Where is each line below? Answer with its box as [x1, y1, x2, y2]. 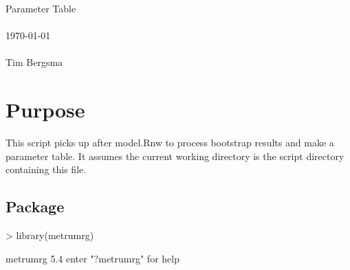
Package [6, 196, 65, 217]
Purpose [6, 95, 85, 124]
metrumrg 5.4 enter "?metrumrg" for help [6, 251, 179, 265]
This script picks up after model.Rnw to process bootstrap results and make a [6, 135, 334, 150]
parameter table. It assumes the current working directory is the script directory [6, 148, 344, 163]
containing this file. [6, 162, 87, 177]
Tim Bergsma [6, 55, 63, 69]
